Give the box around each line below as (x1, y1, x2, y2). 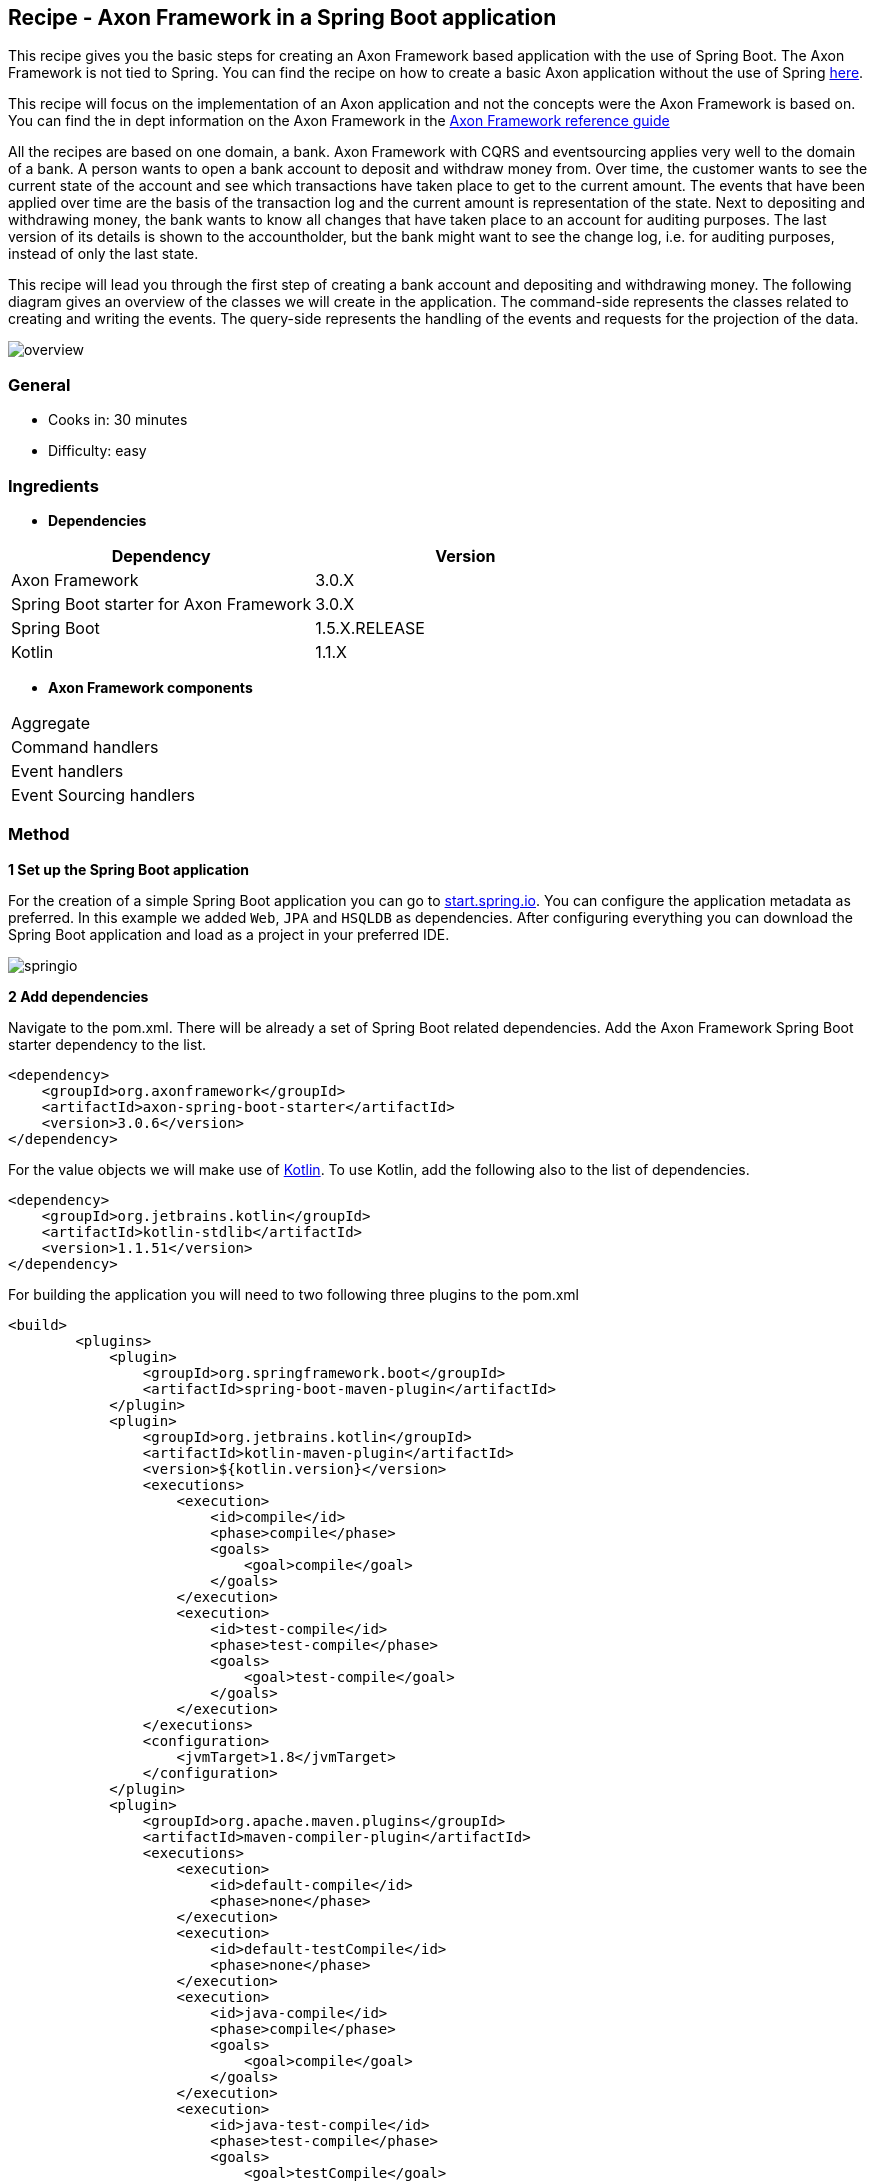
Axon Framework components (48, 678, 253, 696)
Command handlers (11, 736, 159, 757)
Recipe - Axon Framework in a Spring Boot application (8, 5, 557, 30)
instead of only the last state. (8, 245, 199, 263)
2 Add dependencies (8, 987, 149, 1005)
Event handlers (11, 760, 124, 781)
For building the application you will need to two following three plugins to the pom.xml (8, 1285, 579, 1303)
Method (8, 824, 70, 845)
